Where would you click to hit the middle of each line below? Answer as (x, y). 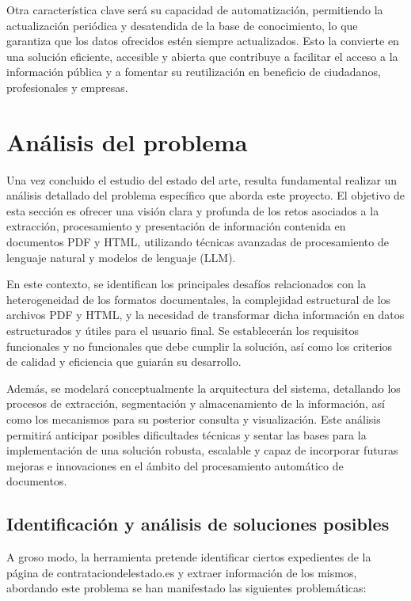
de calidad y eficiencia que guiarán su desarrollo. (124, 361)
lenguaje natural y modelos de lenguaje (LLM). (121, 257)
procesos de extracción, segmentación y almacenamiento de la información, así (196, 403)
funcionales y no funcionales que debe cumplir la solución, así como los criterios (200, 346)
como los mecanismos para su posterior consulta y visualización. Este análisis (194, 419)
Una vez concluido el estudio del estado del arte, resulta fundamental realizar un (202, 179)
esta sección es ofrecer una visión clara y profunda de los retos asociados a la (193, 210)
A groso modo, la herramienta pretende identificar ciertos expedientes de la (189, 557)
